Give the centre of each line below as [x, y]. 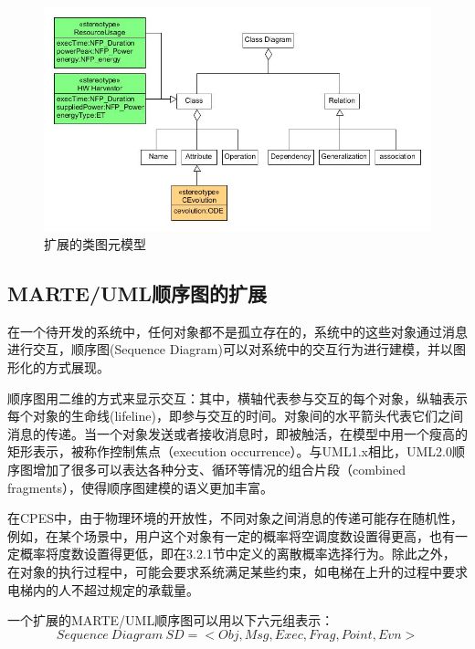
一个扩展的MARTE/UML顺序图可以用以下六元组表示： [171, 620]
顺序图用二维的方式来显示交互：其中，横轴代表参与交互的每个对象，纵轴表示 [237, 398]
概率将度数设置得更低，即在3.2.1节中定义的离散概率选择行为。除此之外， [237, 554]
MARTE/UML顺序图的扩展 [137, 293]
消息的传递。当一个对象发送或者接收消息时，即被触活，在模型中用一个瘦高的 [237, 433]
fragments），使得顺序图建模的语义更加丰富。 [141, 487]
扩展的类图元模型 [95, 244]
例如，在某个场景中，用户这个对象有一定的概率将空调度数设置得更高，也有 [231, 535]
